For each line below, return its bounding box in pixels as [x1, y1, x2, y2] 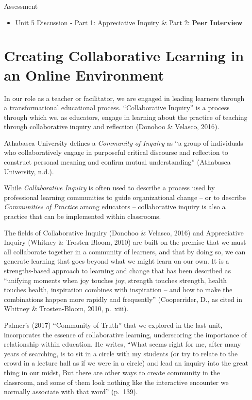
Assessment [4, 1, 38, 11]
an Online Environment [4, 65, 165, 84]
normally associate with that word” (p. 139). [4, 386, 138, 397]
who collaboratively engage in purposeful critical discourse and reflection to [4, 147, 228, 157]
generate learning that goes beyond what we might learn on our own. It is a [4, 256, 229, 266]
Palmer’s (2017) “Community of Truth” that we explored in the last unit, [4, 319, 223, 330]
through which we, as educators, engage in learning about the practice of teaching [4, 112, 248, 122]
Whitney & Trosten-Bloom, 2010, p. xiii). [4, 303, 129, 314]
